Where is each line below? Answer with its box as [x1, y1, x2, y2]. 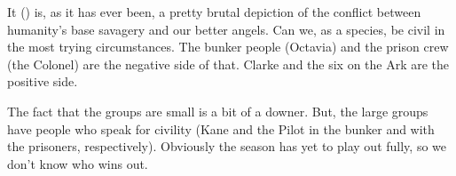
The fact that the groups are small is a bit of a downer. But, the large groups [7, 101, 428, 120]
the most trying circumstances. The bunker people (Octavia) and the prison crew [7, 37, 449, 56]
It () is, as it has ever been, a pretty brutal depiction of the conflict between [7, 3, 421, 20]
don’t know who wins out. [7, 154, 148, 172]
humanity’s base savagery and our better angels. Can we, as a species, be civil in [7, 20, 445, 38]
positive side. [7, 72, 78, 91]
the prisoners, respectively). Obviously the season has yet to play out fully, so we [7, 137, 446, 156]
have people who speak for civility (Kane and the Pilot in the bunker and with [7, 119, 435, 138]
